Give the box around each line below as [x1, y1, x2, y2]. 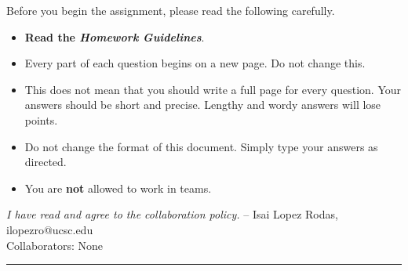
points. [24, 111, 58, 128]
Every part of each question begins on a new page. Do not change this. [24, 55, 366, 71]
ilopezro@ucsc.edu [6, 221, 93, 237]
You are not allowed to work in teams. [24, 179, 212, 196]
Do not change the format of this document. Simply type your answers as [24, 138, 378, 154]
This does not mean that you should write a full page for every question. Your [24, 81, 402, 97]
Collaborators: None [6, 237, 104, 253]
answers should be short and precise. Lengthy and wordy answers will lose [24, 96, 381, 113]
